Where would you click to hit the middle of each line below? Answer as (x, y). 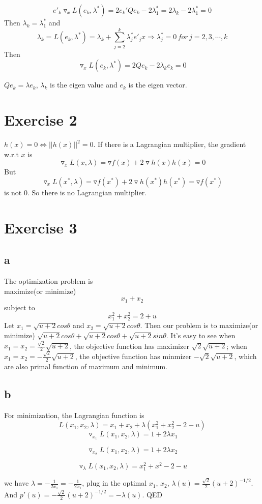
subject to (20, 307)
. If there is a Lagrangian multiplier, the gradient (170, 144)
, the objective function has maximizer (129, 346)
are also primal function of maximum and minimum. (86, 366)
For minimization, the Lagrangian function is (74, 415)
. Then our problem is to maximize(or (199, 325)
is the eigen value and (84, 85)
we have (17, 483)
